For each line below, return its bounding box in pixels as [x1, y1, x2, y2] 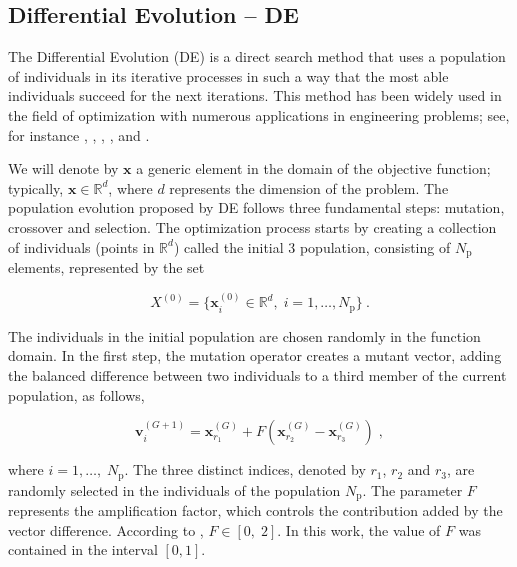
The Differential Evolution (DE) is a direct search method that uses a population [8, 46, 506, 67]
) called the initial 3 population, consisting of [173, 236, 451, 257]
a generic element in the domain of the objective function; [136, 158, 491, 179]
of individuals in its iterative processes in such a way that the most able [8, 65, 449, 86]
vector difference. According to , [8, 519, 204, 540]
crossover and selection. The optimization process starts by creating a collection [8, 216, 497, 237]
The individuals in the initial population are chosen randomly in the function [8, 325, 481, 346]
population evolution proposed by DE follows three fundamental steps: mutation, [8, 197, 505, 218]
